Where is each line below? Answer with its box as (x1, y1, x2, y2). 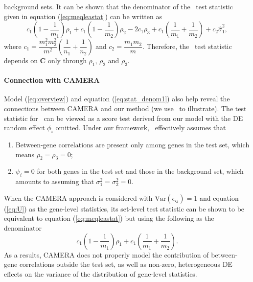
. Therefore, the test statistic (142, 41, 232, 51)
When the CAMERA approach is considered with (4, 192, 153, 203)
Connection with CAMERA (4, 75, 100, 85)
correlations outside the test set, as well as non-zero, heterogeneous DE (19, 259, 232, 269)
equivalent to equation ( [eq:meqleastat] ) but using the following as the (4, 213, 214, 223)
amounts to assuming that (15, 176, 94, 187)
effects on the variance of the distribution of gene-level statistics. (4, 268, 197, 279)
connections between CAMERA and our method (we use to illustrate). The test (4, 103, 247, 114)
